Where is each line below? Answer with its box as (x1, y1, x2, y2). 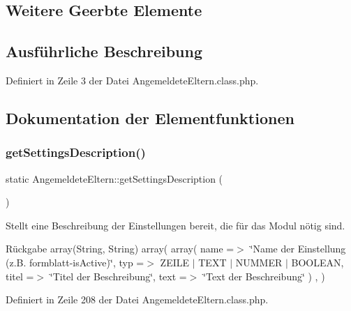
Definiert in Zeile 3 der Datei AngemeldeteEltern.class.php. (6, 73, 259, 87)
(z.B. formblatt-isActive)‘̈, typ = (6, 255, 144, 269)
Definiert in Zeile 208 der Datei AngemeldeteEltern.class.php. (6, 292, 269, 307)
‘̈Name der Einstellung (250, 241, 346, 256)
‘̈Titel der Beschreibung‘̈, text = (50, 268, 187, 283)
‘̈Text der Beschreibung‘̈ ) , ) (203, 268, 325, 283)
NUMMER (235, 255, 283, 269)
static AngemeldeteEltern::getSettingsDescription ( (6, 171, 223, 185)
